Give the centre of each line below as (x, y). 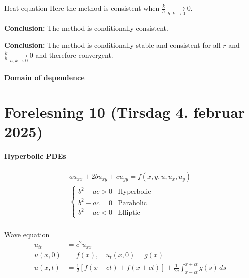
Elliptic (129, 213)
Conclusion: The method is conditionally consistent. (86, 28)
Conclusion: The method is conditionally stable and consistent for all (112, 44)
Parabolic (133, 203)
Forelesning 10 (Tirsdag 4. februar (125, 112)
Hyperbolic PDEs (35, 156)
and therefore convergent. (74, 54)
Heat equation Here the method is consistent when (82, 8)
